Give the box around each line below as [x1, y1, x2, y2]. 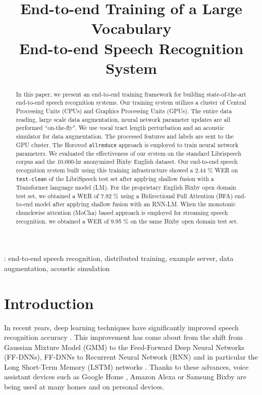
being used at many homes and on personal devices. [4, 381, 165, 392]
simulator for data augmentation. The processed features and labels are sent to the [16, 132, 234, 141]
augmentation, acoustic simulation [4, 262, 110, 273]
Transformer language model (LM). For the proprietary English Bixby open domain [16, 183, 236, 191]
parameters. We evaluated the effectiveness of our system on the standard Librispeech [16, 149, 241, 157]
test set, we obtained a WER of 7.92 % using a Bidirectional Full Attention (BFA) [16, 191, 233, 200]
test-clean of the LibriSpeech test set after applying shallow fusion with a [16, 174, 214, 183]
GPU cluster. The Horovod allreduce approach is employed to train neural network [16, 140, 238, 149]
